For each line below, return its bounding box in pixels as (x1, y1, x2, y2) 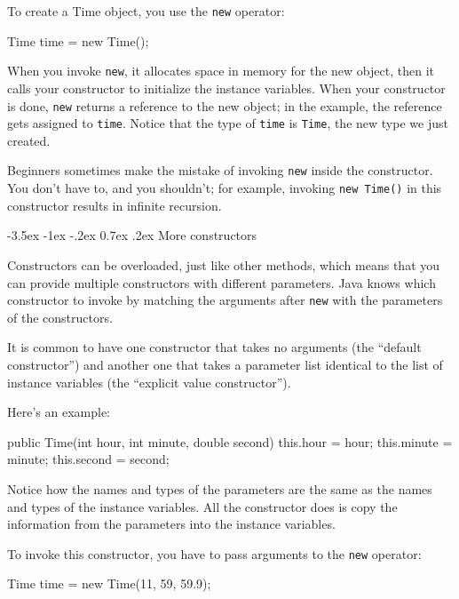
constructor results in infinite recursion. (7, 196, 222, 214)
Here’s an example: (7, 403, 110, 421)
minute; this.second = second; (7, 450, 170, 468)
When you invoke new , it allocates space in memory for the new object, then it (7, 61, 434, 80)
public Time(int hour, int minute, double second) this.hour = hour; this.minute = (7, 432, 453, 451)
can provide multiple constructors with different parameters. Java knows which (7, 273, 436, 292)
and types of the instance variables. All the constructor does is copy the (7, 497, 398, 515)
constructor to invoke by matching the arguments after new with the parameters (7, 291, 443, 309)
